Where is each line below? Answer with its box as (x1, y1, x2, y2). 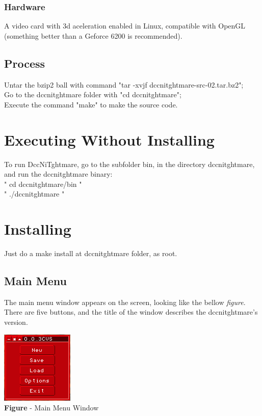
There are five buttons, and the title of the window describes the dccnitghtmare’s (4, 307, 258, 317)
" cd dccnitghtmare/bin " (4, 178, 82, 189)
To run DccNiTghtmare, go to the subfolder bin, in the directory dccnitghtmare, (4, 158, 255, 169)
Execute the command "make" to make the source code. (4, 99, 178, 109)
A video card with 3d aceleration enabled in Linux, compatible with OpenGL (4, 20, 246, 31)
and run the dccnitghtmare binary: (4, 169, 113, 179)
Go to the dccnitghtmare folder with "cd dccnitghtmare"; (4, 89, 181, 100)
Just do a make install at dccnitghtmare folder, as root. (4, 248, 177, 259)
